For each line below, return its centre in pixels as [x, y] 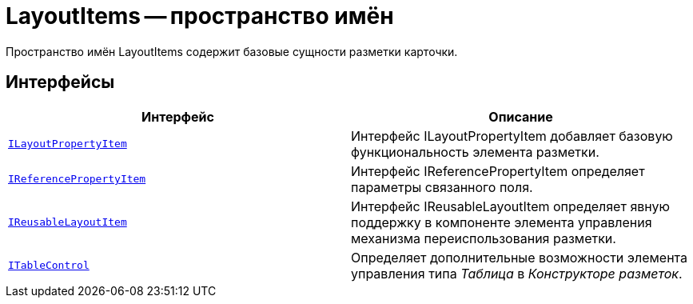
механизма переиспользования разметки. [484, 238]
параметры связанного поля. [442, 187]
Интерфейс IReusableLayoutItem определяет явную [510, 206]
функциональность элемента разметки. [475, 152]
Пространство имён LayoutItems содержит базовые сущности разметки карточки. [232, 51]
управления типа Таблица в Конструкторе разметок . [517, 273]
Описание [521, 116]
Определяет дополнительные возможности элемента [519, 257]
